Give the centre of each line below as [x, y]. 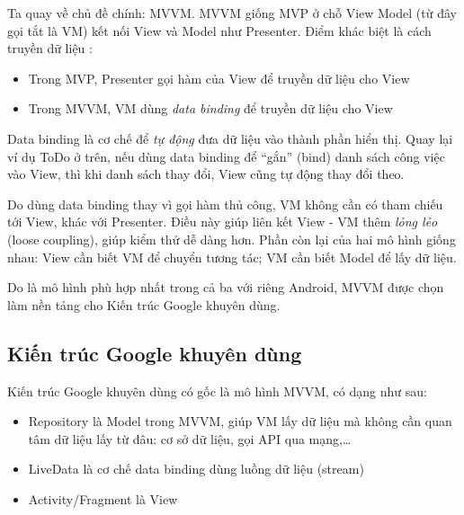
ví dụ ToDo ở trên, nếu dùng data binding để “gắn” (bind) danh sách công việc [226, 156]
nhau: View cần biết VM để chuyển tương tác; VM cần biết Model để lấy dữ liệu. [232, 257]
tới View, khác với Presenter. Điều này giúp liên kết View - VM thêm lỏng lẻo [223, 222]
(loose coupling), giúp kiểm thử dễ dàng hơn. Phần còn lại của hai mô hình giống [232, 239]
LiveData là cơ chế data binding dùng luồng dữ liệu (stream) [196, 469]
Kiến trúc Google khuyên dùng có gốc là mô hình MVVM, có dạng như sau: [217, 391]
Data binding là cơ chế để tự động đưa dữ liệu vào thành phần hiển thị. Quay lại [230, 138]
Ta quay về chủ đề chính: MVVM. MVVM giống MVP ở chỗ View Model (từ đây [232, 13]
